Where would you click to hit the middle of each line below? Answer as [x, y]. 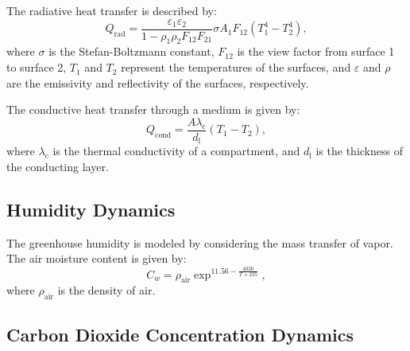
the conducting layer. [58, 166]
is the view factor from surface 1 [316, 51]
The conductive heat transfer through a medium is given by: [153, 109]
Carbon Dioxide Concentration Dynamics [180, 334]
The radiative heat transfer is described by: [112, 10]
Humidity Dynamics [91, 209]
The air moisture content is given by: [97, 258]
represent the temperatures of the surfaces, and [236, 67]
